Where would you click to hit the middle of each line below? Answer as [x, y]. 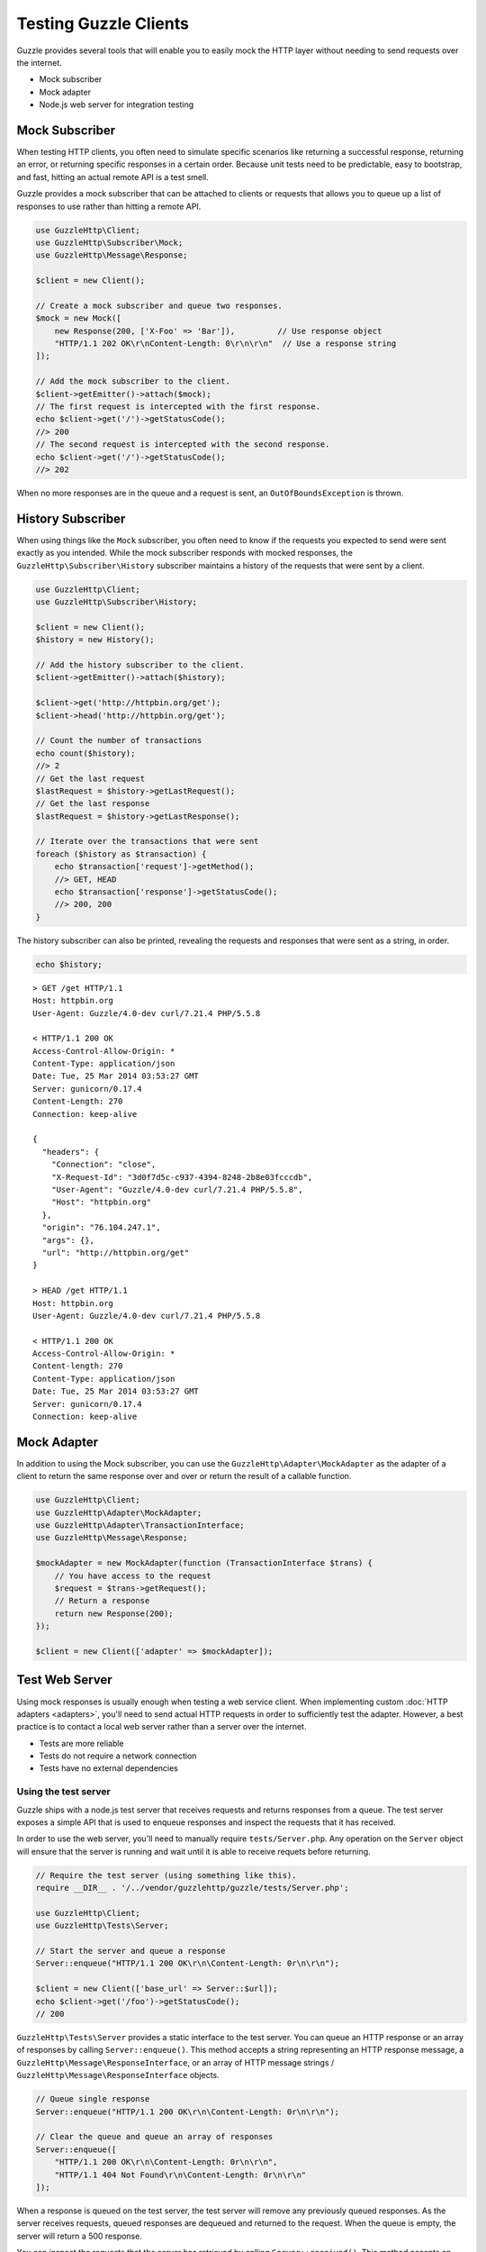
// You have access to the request [133, 1575]
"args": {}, [68, 1240]
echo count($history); [85, 753]
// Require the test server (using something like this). [166, 1875]
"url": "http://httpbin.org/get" [116, 1253]
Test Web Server [64, 1680]
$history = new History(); [95, 640]
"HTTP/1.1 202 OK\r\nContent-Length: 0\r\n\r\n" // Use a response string [225, 344]
